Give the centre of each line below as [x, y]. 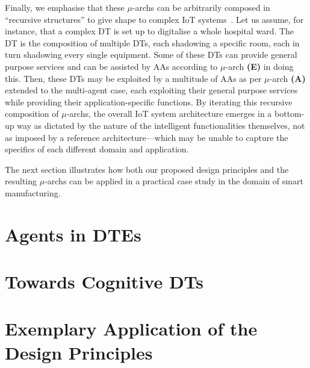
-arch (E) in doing [259, 66]
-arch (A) [287, 78]
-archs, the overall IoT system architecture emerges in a [169, 114]
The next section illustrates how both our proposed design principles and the [147, 169]
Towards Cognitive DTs [104, 282]
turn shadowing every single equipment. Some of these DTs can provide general [151, 55]
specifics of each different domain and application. [97, 149]
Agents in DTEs [73, 234]
